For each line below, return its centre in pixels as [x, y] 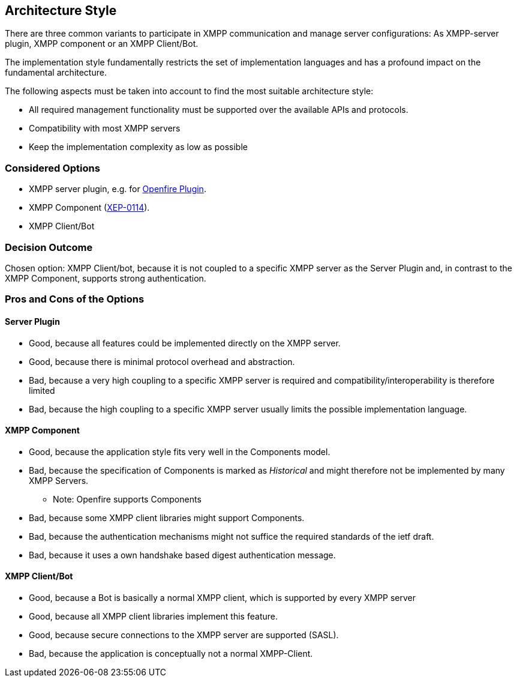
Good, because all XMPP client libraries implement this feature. [153, 616]
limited [42, 390]
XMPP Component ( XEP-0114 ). [89, 208]
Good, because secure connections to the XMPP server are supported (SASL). [184, 635]
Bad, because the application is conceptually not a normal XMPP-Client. [171, 653]
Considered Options [52, 168]
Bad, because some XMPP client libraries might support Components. [167, 518]
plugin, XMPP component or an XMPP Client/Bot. [102, 44]
